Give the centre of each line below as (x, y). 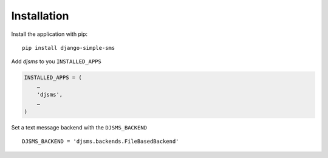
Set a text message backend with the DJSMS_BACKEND (79, 127)
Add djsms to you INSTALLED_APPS (56, 61)
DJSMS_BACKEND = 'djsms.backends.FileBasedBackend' (101, 142)
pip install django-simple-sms (69, 48)
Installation (40, 16)
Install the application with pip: (50, 34)
